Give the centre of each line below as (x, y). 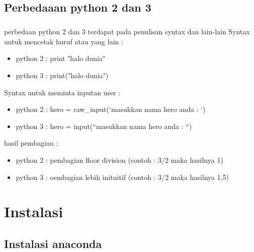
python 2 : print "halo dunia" (61, 58)
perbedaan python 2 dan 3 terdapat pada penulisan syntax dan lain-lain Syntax (127, 31)
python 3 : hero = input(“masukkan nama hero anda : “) (104, 126)
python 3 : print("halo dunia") (62, 75)
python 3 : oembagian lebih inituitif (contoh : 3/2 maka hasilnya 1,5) (122, 177)
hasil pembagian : (31, 143)
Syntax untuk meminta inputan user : (62, 92)
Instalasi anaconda (53, 243)
